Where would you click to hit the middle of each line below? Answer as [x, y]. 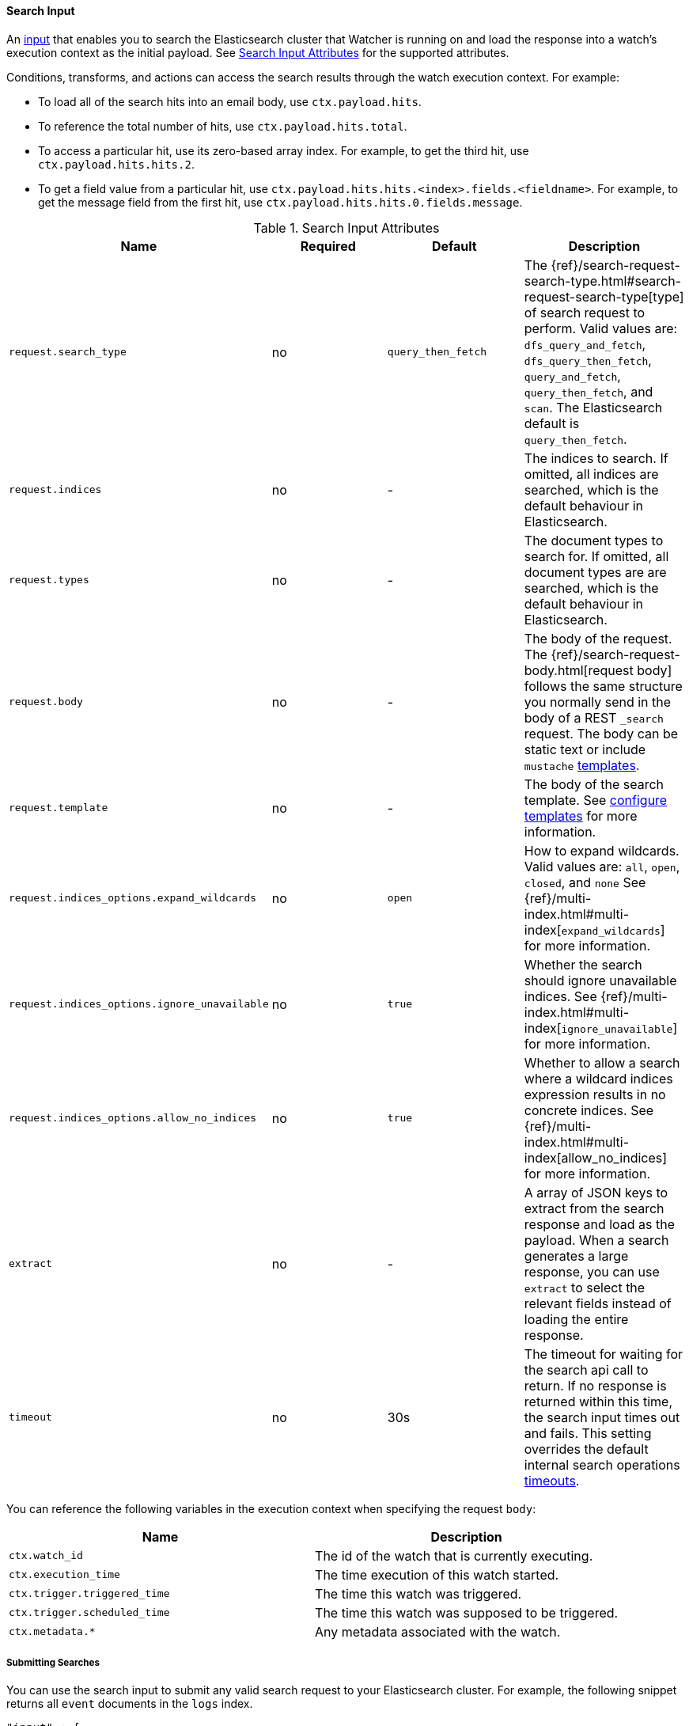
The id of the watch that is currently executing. [454, 1555]
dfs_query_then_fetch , [588, 360]
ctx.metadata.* [52, 1632]
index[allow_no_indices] [596, 1157]
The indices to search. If [596, 458]
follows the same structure [603, 686]
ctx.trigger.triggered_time [89, 1594]
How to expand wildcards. [602, 850]
